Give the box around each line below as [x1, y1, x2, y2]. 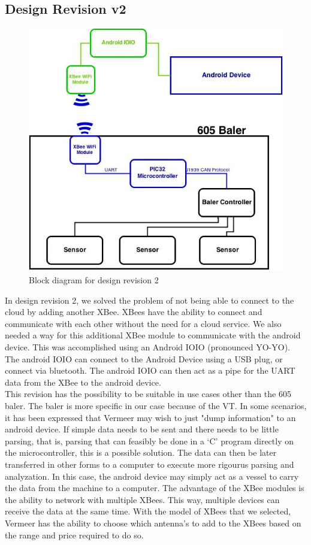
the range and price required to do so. [5, 528, 144, 541]
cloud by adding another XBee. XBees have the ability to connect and [5, 305, 262, 318]
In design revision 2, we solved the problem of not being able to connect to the [5, 293, 294, 306]
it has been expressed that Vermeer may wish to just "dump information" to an [5, 411, 296, 423]
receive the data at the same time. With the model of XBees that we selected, [5, 505, 291, 517]
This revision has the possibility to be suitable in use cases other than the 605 [5, 387, 291, 400]
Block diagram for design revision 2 [29, 274, 159, 286]
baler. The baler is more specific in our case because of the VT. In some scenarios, [5, 399, 307, 411]
